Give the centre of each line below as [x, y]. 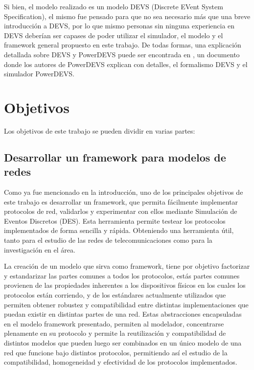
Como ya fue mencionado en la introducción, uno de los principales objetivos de [124, 192]
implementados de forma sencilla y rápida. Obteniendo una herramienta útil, [119, 230]
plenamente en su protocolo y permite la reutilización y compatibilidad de [115, 333]
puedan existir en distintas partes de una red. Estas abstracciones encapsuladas [123, 314]
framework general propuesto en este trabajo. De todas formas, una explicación [123, 45]
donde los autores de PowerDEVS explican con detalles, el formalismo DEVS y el [126, 64]
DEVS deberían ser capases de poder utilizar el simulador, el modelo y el [114, 35]
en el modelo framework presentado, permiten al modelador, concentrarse [114, 323]
